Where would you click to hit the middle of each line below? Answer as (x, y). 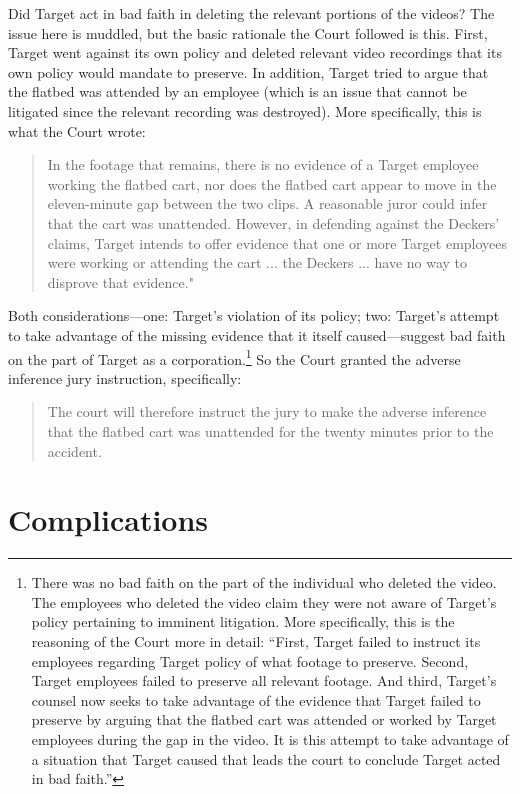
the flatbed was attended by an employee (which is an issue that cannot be (237, 91)
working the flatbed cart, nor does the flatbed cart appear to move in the (272, 183)
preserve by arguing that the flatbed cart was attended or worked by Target (264, 719)
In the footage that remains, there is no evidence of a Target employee (263, 164)
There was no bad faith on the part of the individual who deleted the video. (264, 582)
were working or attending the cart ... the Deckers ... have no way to (257, 262)
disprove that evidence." (120, 281)
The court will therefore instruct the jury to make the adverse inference (267, 411)
